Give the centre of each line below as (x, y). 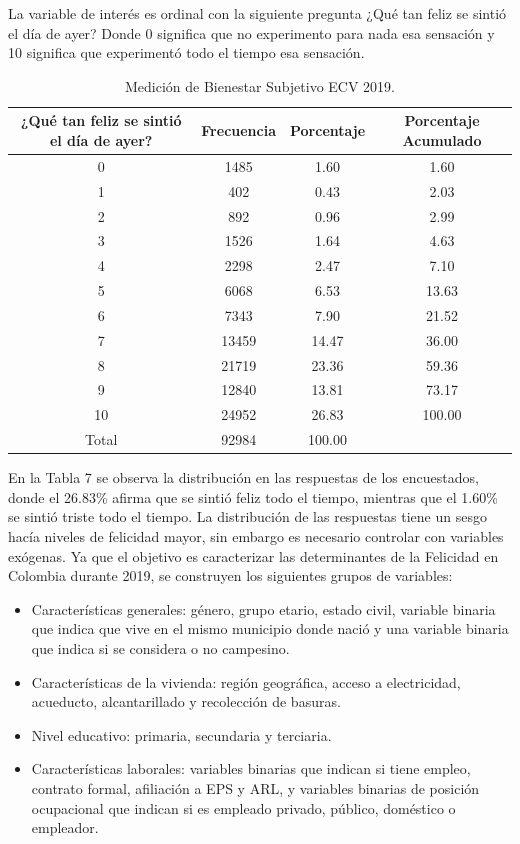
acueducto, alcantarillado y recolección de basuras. (186, 701)
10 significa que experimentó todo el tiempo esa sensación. (186, 52)
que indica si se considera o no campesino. (160, 647)
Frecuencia (239, 130)
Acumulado (442, 139)
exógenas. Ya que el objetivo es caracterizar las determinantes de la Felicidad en (253, 555)
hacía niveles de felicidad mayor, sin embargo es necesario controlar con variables (256, 535)
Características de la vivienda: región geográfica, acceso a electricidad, (246, 681)
